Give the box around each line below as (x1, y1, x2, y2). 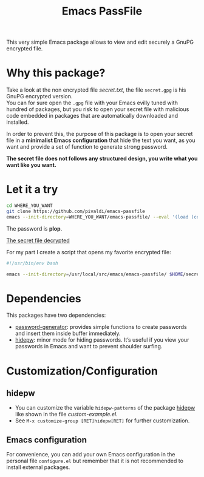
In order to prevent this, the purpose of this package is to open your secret (6, 130, 193, 138)
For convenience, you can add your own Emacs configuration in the (6, 451, 175, 458)
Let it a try (6, 183, 58, 197)
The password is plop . (6, 225, 63, 232)
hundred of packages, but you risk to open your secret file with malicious (6, 106, 189, 113)
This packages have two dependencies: (6, 311, 106, 319)
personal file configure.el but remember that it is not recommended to (6, 457, 184, 465)
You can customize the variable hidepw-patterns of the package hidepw (15, 404, 195, 411)
